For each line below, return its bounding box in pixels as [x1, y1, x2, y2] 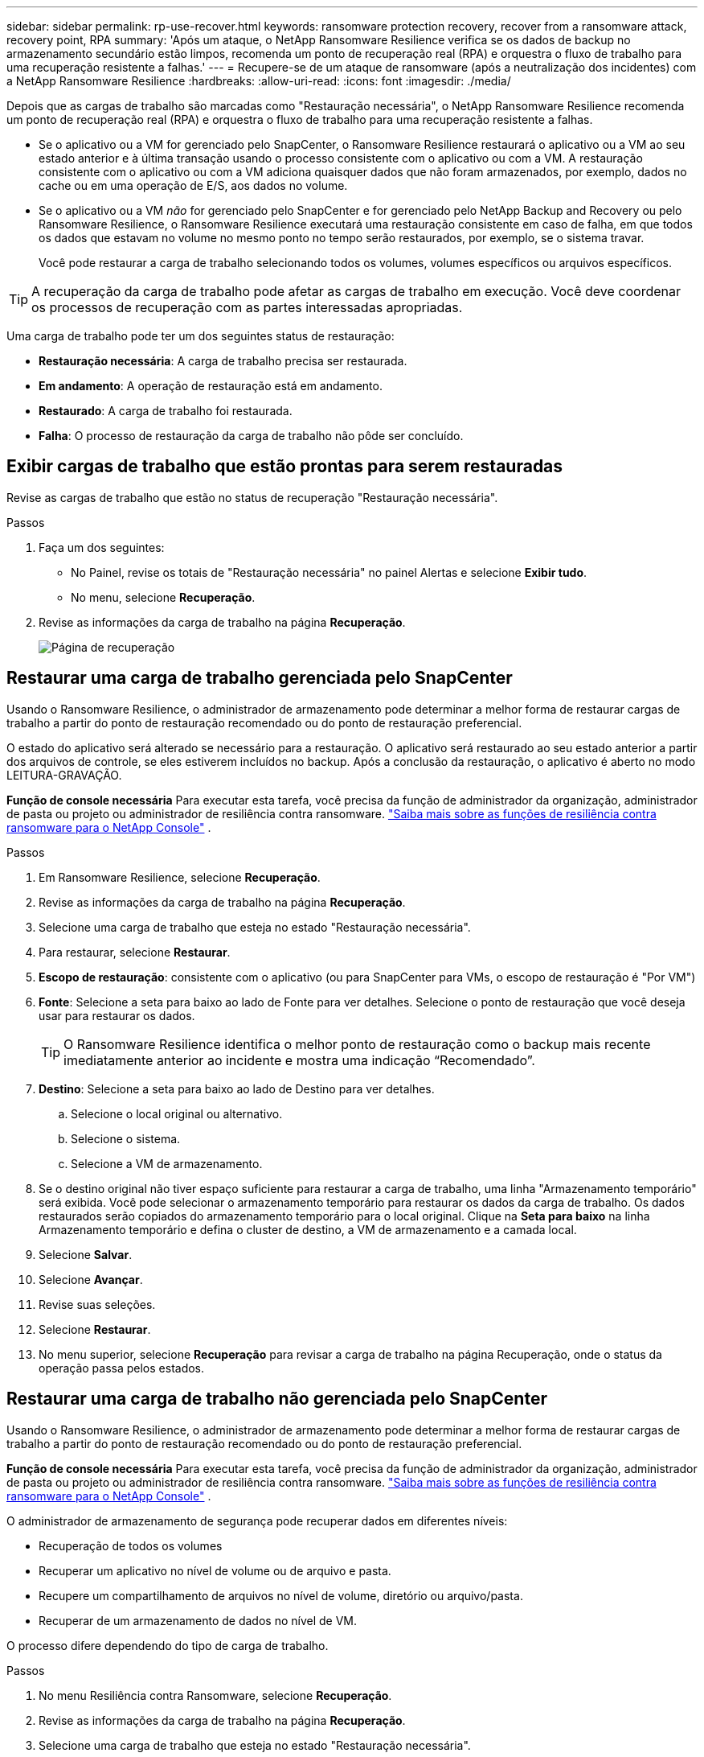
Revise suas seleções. [39, 1297, 156, 1311]
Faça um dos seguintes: [39, 540, 165, 554]
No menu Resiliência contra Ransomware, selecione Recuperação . [39, 1688, 392, 1702]
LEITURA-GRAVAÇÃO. [6, 767, 122, 782]
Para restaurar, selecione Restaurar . [39, 944, 231, 959]
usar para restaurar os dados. [39, 1008, 195, 1023]
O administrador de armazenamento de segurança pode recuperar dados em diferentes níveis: [6, 1513, 508, 1528]
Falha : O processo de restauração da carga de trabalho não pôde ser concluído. [39, 429, 464, 442]
